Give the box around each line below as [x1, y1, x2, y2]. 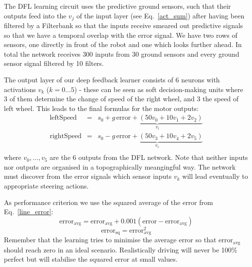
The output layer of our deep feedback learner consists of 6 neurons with [4, 75, 220, 85]
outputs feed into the [4, 10, 67, 20]
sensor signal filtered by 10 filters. [4, 58, 104, 68]
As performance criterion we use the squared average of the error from [4, 197, 213, 207]
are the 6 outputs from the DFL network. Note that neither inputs [50, 152, 248, 162]
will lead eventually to [182, 171, 248, 181]
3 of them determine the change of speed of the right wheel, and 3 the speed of [4, 94, 239, 104]
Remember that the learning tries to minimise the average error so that [4, 235, 217, 245]
